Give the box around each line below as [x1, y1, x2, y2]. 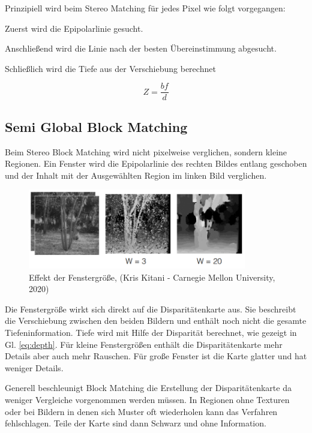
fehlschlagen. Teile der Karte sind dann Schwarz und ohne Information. [5, 417, 266, 429]
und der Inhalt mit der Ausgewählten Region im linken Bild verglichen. [5, 169, 267, 181]
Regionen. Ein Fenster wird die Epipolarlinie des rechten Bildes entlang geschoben [5, 157, 307, 170]
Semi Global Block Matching [5, 117, 188, 136]
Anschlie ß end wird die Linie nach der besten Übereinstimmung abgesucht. [5, 42, 277, 55]
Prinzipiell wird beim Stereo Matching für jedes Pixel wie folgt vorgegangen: [5, 2, 286, 14]
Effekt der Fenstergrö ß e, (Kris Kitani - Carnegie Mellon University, [29, 270, 275, 283]
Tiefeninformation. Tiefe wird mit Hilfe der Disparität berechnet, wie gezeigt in [5, 326, 297, 338]
